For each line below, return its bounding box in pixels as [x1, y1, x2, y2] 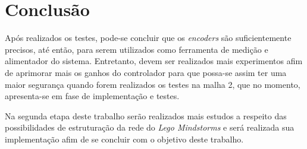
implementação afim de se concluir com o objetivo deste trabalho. [5, 132, 244, 145]
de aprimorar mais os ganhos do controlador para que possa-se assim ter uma [5, 66, 287, 78]
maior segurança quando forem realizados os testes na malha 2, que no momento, [5, 78, 300, 90]
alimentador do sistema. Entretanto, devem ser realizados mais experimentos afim [5, 55, 303, 67]
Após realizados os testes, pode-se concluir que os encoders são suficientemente [5, 31, 292, 44]
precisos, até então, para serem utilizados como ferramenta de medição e [5, 43, 268, 55]
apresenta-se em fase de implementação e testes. [5, 90, 180, 102]
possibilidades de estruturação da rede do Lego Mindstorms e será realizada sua [5, 121, 295, 134]
